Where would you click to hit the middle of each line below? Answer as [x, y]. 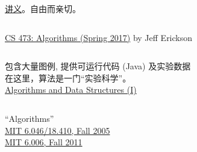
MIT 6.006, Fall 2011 [44, 142]
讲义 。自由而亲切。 [43, 8]
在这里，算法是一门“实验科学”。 [68, 78]
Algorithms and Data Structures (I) [71, 90]
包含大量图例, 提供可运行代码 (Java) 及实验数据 [98, 66]
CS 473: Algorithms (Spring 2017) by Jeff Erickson [99, 37]
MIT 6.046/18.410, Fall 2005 [58, 130]
